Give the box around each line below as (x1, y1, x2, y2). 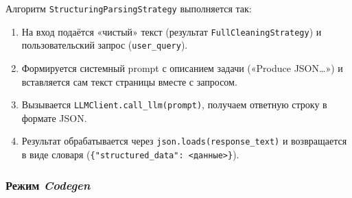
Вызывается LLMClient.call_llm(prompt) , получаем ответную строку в (21, 97, 327, 112)
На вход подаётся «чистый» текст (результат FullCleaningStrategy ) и (21, 24, 322, 38)
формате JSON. (21, 110, 87, 125)
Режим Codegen (5, 176, 91, 193)
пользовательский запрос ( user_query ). (21, 38, 188, 52)
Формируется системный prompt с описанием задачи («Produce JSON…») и (21, 60, 343, 75)
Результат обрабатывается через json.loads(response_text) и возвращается (21, 134, 347, 148)
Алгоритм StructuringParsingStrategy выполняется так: (5, 1, 252, 15)
